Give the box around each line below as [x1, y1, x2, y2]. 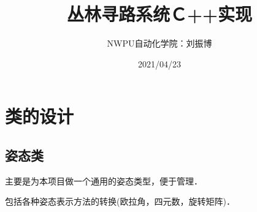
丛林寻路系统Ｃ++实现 [66, 1, 253, 26]
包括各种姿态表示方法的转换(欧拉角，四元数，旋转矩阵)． [5, 195, 235, 208]
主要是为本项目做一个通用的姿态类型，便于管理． [5, 174, 202, 187]
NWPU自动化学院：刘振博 [107, 37, 212, 50]
